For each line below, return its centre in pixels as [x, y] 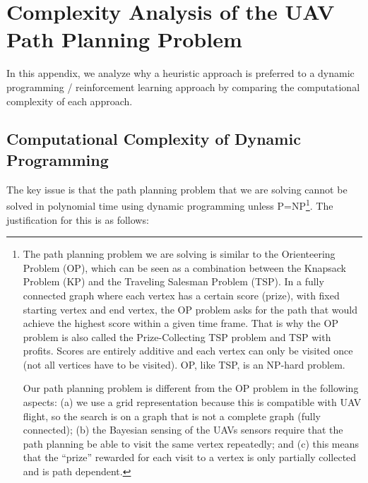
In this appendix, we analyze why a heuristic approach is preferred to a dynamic [180, 73]
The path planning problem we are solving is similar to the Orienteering [179, 254]
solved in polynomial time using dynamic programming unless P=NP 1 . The [170, 204]
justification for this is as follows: [78, 219]
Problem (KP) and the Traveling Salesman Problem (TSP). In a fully [173, 281]
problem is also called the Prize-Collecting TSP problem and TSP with [177, 336]
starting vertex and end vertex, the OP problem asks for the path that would [190, 309]
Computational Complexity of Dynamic [154, 139]
